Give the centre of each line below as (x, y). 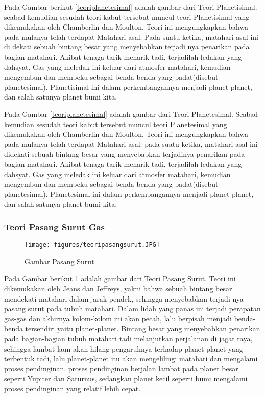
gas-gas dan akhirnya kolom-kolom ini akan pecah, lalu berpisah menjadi (118, 318)
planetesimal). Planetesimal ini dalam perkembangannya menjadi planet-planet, (129, 194)
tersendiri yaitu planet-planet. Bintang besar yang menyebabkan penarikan (143, 328)
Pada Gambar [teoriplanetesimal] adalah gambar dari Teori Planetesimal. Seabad (131, 114)
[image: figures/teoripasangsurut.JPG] (92, 245)
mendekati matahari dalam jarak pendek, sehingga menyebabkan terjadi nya (124, 298)
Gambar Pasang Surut (59, 261)
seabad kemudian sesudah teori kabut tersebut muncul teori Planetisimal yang (127, 17)
